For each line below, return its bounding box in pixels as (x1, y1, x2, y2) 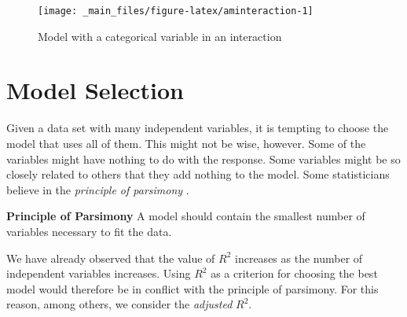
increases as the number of (235, 249, 363, 266)
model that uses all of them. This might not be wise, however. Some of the (6, 135, 366, 151)
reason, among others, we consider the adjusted (6, 296, 233, 312)
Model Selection (6, 74, 184, 106)
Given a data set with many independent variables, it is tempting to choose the (6, 120, 389, 136)
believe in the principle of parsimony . (6, 181, 189, 197)
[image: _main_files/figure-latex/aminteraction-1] (38, 6, 313, 17)
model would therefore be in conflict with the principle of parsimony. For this (6, 280, 379, 297)
